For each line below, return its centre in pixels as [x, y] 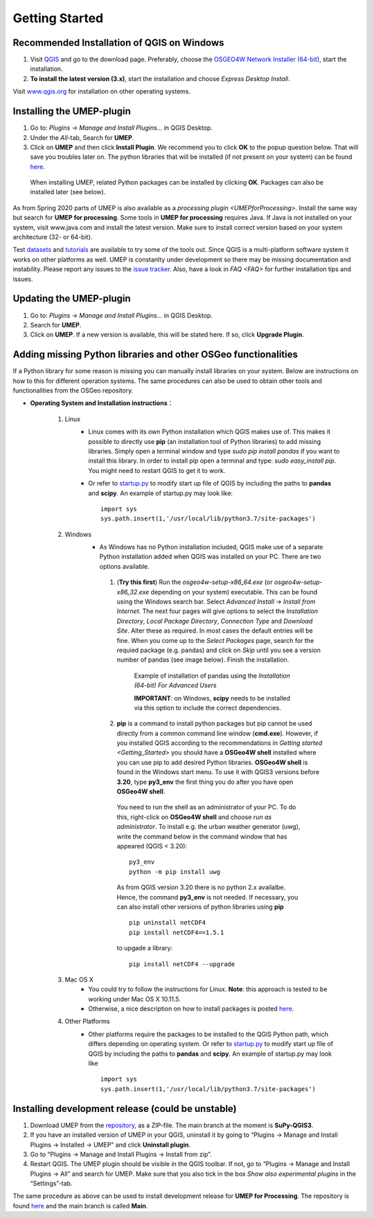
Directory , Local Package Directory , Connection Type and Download [215, 621]
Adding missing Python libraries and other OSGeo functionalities [155, 355]
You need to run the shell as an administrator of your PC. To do [206, 807]
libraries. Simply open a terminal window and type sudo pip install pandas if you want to [214, 451]
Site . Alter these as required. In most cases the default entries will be [215, 631]
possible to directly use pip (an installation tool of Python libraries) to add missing [205, 441]
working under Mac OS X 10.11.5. [135, 999]
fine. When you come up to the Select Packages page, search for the [215, 640]
